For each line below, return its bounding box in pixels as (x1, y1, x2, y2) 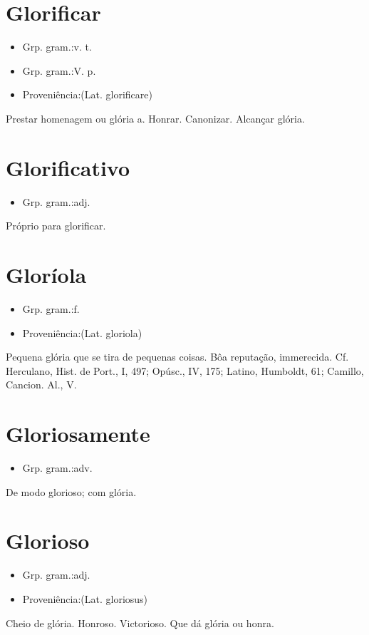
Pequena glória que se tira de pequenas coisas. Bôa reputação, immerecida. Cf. (6, 349, 349, 364)
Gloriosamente (6, 419, 150, 448)
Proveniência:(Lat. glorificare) (22, 87, 152, 102)
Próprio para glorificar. (6, 218, 106, 233)
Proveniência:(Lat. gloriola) (22, 325, 142, 340)
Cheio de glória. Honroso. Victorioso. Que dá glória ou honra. (6, 615, 274, 630)
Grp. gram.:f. (22, 301, 80, 316)
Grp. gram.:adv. (22, 460, 93, 475)
